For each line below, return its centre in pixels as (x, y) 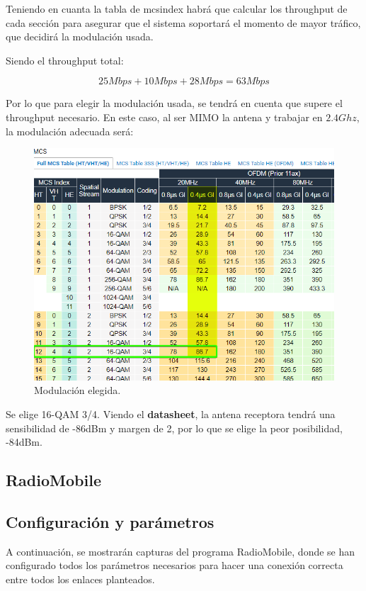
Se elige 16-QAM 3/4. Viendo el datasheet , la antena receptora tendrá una (171, 414)
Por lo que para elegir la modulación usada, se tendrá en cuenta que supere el (174, 103)
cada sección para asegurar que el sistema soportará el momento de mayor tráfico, (183, 22)
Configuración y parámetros (110, 521)
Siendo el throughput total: (65, 60)
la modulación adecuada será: (70, 131)
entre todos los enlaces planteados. (80, 579)
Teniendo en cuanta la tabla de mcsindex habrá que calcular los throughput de (177, 9)
